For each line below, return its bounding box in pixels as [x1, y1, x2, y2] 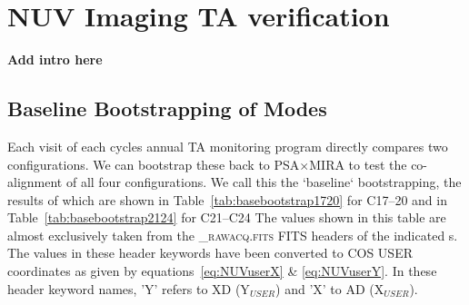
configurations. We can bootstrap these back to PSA [7, 154, 300, 173]
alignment [7, 172, 63, 192]
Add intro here [7, 50, 103, 69]
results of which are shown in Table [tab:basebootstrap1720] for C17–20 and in [7, 190, 447, 209]
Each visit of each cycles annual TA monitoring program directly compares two [7, 136, 448, 155]
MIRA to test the [309, 154, 407, 173]
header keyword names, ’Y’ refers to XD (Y [7, 279, 250, 298]
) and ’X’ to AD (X [275, 279, 384, 298]
